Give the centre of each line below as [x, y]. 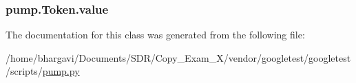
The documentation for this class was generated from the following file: [155, 35]
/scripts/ [24, 71]
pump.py [61, 71]
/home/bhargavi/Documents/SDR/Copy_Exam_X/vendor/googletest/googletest [178, 57]
